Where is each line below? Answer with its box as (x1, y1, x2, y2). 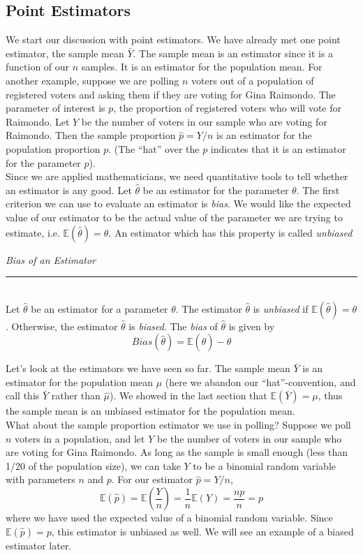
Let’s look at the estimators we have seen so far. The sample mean (6, 361, 290, 376)
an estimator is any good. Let (6, 182, 132, 197)
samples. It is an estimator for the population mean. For (81, 59, 323, 74)
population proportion (6, 141, 101, 156)
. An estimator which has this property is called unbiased (108, 225, 353, 239)
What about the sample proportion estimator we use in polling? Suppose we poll (6, 417, 351, 432)
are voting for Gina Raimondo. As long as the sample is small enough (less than (6, 445, 348, 459)
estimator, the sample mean (6, 45, 124, 60)
